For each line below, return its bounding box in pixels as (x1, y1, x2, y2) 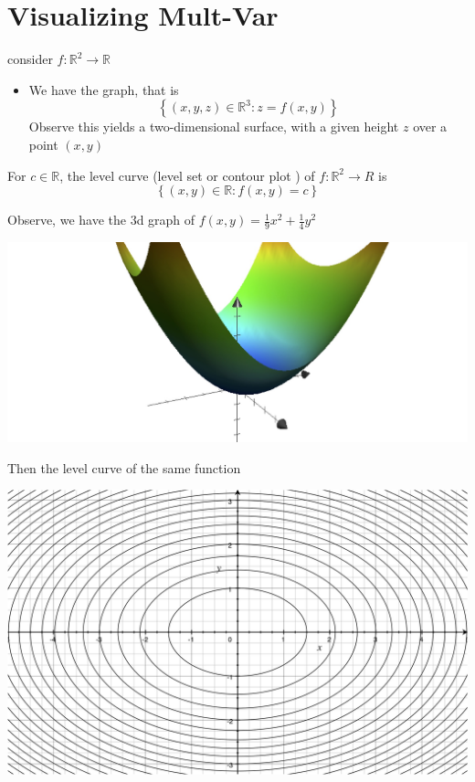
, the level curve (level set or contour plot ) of (59, 165, 315, 185)
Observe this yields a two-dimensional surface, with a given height (28, 117, 399, 136)
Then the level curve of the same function (7, 458, 241, 477)
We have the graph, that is (28, 79, 179, 99)
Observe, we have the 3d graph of (7, 210, 195, 229)
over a (413, 117, 448, 136)
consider (7, 49, 53, 69)
